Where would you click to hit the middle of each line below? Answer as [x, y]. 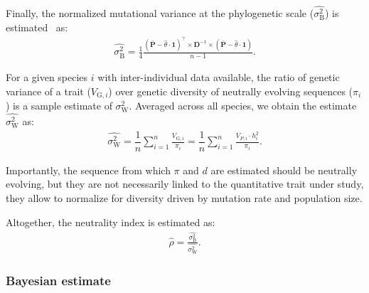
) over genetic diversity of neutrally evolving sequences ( [231, 91]
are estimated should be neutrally [284, 170]
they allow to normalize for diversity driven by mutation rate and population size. [184, 198]
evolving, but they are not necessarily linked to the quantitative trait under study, [185, 184]
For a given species [47, 77]
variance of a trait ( [48, 91]
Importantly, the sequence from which [88, 170]
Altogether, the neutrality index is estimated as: [111, 222]
